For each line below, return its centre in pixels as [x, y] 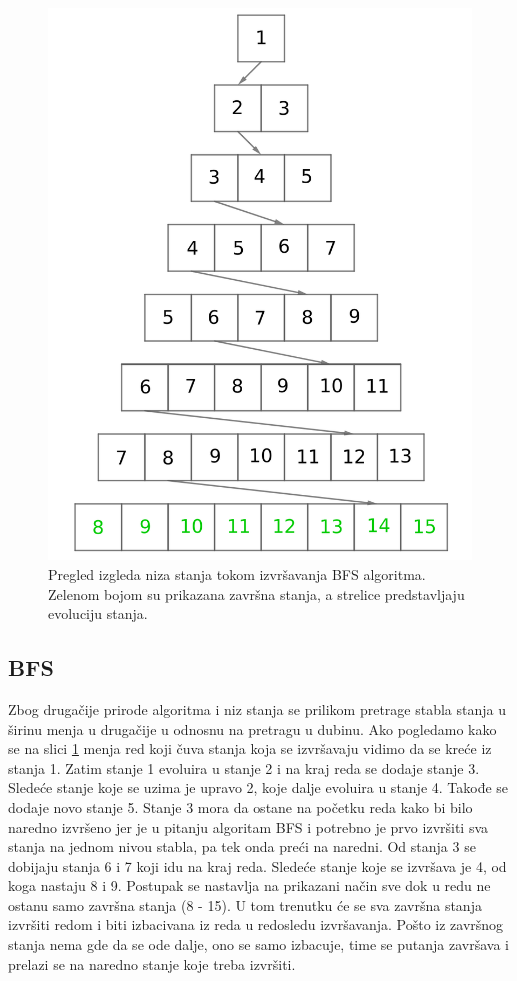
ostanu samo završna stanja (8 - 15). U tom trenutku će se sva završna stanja [245, 904]
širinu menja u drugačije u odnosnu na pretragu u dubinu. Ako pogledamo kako [252, 728]
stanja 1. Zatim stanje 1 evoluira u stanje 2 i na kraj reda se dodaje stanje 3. [244, 767]
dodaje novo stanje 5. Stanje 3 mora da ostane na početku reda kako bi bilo [240, 806]
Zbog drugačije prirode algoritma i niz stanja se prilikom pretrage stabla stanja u [257, 708]
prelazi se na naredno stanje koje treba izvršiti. [152, 963]
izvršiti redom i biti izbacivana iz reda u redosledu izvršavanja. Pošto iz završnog [256, 924]
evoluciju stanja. [98, 613]
